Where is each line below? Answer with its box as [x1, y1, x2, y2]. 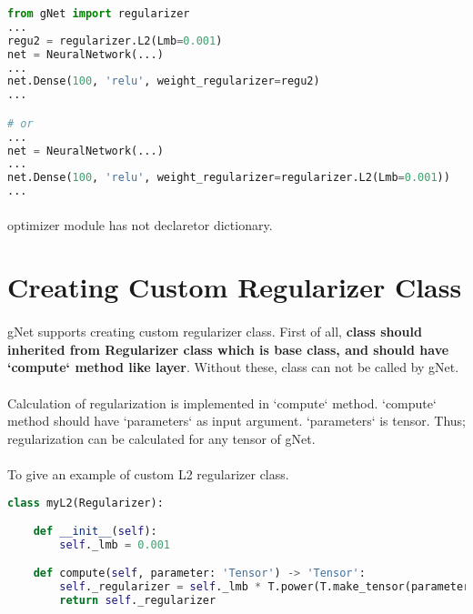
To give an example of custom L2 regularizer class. [7, 464, 289, 483]
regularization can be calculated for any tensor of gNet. [7, 428, 316, 448]
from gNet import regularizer [7, 7, 190, 20]
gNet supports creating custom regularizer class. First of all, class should [7, 322, 422, 341]
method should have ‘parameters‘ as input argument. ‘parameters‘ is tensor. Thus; [7, 411, 466, 430]
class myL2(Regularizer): [7, 496, 164, 509]
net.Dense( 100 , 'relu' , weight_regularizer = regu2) [7, 75, 320, 88]
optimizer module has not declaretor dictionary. [7, 215, 273, 234]
